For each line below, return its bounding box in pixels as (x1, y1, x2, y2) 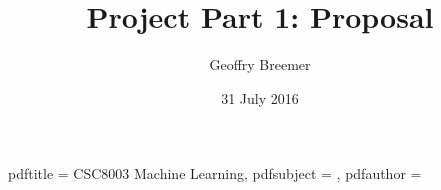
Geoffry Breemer (209, 54, 311, 75)
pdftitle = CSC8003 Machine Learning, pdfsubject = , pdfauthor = (8, 163, 422, 184)
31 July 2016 (221, 87, 299, 108)
